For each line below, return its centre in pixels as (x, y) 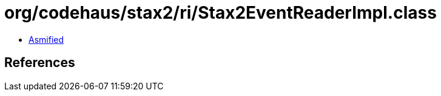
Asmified (46, 39)
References (40, 63)
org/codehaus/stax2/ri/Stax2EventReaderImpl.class (220, 13)
